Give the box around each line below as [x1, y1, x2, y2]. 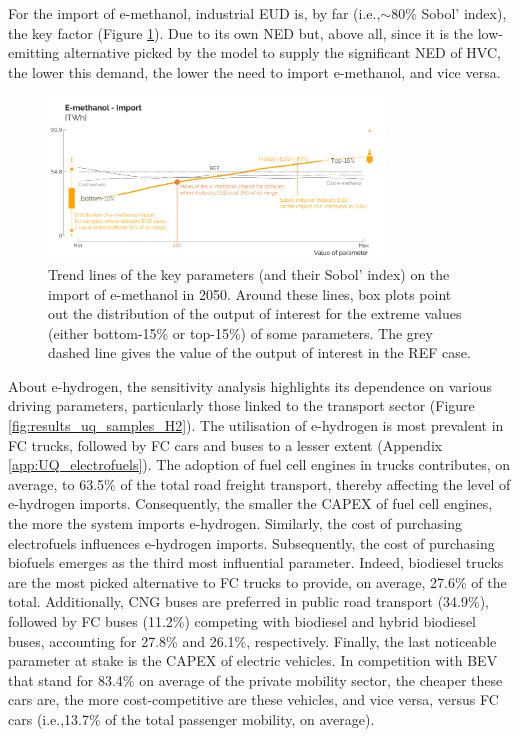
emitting [8, 42, 60, 63]
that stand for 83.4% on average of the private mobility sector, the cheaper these [8, 669, 503, 690]
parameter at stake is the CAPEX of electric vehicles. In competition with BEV [8, 650, 498, 671]
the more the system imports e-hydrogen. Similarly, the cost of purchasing [8, 513, 463, 534]
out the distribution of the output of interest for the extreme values [48, 303, 462, 324]
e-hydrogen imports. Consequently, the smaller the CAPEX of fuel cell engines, [8, 493, 493, 514]
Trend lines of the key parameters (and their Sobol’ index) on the [48, 263, 450, 284]
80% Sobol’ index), [391, 3, 507, 23]
